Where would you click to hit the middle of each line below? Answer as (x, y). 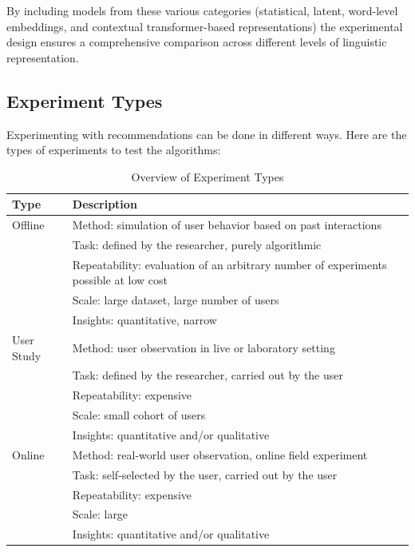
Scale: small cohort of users (139, 415)
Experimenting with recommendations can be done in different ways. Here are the (207, 134)
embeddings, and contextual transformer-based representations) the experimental (205, 26)
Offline (28, 225)
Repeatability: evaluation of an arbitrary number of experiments (229, 264)
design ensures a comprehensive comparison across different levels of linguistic (197, 42)
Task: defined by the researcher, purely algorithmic (197, 245)
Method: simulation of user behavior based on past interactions (227, 225)
